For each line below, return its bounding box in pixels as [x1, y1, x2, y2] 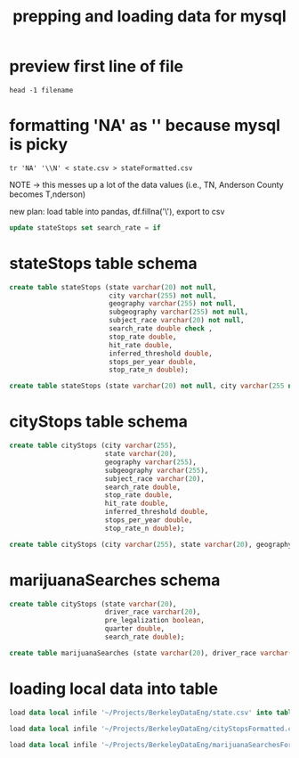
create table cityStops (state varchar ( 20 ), [9, 599, 177, 608]
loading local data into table [9, 679, 218, 698]
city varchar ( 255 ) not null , [108, 291, 217, 300]
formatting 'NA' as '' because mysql [9, 116, 281, 135]
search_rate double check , [108, 324, 214, 333]
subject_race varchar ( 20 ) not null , [108, 316, 245, 325]
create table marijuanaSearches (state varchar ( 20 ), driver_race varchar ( [9, 648, 293, 657]
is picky [9, 134, 69, 155]
